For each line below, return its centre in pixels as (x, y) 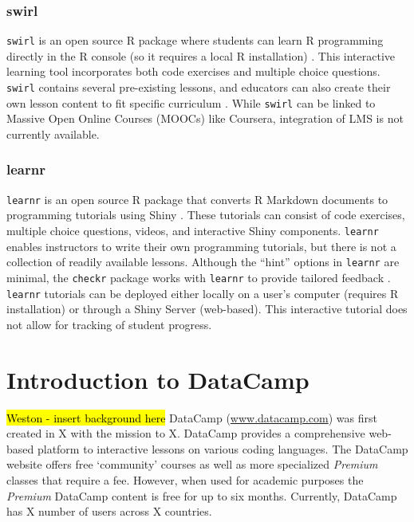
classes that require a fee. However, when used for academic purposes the (185, 479)
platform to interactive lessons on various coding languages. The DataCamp (223, 448)
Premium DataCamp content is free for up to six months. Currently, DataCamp (202, 495)
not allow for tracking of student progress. (109, 324)
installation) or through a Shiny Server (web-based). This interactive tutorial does (207, 309)
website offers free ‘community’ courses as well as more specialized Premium (192, 464)
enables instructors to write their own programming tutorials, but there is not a (201, 246)
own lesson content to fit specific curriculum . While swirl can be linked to (191, 102)
